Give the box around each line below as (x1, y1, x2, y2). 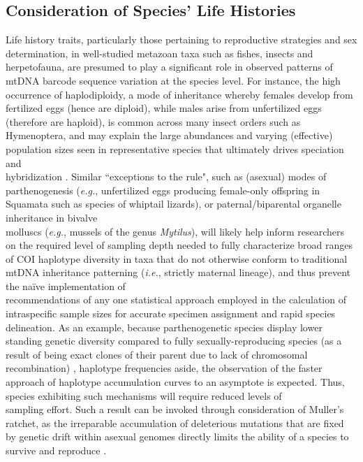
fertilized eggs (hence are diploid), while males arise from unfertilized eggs (6, 101, 322, 115)
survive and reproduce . (6, 443, 107, 458)
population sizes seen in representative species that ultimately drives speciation (6, 141, 344, 156)
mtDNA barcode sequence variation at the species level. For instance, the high (6, 73, 341, 87)
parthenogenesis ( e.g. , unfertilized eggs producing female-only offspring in (6, 182, 320, 197)
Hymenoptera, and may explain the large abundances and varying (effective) (6, 128, 333, 143)
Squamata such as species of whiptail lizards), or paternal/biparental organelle (6, 196, 341, 211)
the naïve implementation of (6, 278, 126, 293)
